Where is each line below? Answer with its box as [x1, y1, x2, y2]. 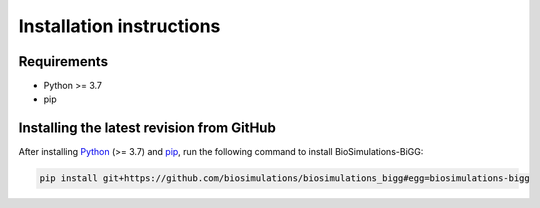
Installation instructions [18, 15, 221, 37]
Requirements [18, 53, 109, 70]
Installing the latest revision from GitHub [18, 120, 277, 137]
